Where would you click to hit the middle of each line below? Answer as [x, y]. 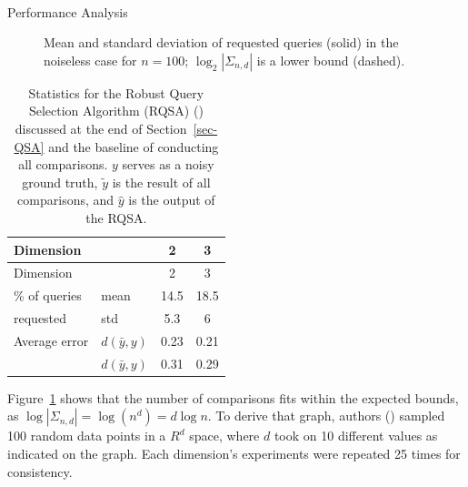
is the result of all [161, 182]
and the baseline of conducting [134, 146]
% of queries [48, 295]
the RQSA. [116, 217]
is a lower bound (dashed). [331, 60]
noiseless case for [90, 60]
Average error [51, 340]
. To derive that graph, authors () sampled [326, 416]
